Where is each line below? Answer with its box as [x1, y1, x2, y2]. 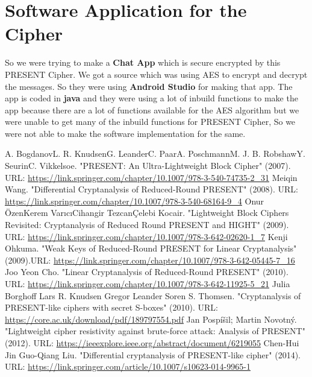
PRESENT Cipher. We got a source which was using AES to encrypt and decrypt [5, 68, 308, 80]
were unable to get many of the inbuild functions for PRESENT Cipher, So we [5, 115, 296, 128]
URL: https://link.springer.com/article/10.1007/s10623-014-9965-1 [5, 360, 251, 373]
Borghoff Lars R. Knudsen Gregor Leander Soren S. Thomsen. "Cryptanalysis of [5, 289, 301, 302]
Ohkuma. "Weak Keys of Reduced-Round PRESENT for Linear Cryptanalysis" [5, 242, 297, 255]
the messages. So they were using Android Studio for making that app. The [5, 80, 293, 92]
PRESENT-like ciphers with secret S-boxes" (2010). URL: [5, 301, 218, 314]
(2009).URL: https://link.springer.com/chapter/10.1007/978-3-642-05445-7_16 [5, 253, 295, 266]
